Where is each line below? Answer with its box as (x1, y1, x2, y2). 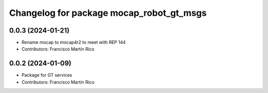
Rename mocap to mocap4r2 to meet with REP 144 (21, 40, 126, 46)
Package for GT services (21, 72, 72, 78)
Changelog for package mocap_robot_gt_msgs (9, 7, 207, 18)
